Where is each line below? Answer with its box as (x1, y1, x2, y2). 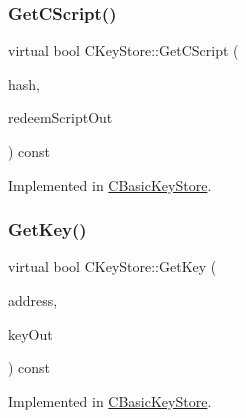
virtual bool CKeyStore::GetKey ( (8, 256, 217, 277)
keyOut (8, 323, 53, 344)
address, (8, 290, 58, 310)
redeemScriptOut (8, 107, 113, 128)
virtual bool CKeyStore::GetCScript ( (8, 40, 239, 61)
